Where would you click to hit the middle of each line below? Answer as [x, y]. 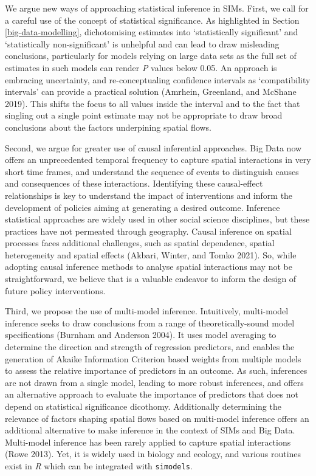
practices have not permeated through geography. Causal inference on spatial [148, 231]
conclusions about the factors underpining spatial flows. [108, 127]
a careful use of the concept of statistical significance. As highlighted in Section [152, 20]
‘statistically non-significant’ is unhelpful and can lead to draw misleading [142, 43]
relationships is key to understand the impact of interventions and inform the [149, 195]
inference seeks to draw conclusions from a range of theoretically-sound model [150, 323]
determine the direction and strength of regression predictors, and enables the [150, 347]
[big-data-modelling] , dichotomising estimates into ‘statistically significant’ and [152, 32]
